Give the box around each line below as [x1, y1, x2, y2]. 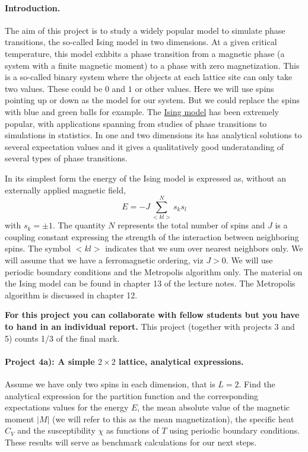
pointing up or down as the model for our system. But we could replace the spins [5, 94, 300, 106]
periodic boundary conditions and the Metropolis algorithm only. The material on [5, 265, 303, 278]
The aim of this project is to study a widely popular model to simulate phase [5, 24, 285, 36]
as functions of [106, 424, 159, 437]
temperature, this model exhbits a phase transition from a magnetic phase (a [5, 47, 285, 59]
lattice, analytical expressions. [119, 355, 244, 367]
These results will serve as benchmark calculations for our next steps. [5, 435, 257, 448]
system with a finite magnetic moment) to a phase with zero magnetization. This [5, 59, 300, 71]
